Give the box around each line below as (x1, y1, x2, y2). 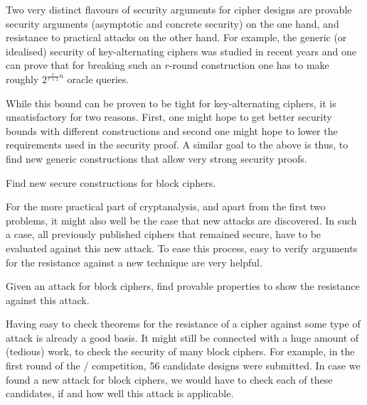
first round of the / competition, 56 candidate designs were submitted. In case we (6, 358, 361, 373)
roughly (6, 71, 39, 86)
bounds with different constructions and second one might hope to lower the (6, 123, 338, 138)
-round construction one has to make (169, 58, 329, 72)
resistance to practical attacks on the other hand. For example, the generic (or (6, 30, 347, 45)
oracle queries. (67, 71, 129, 86)
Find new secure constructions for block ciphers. (6, 175, 216, 190)
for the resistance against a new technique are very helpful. (6, 254, 262, 269)
